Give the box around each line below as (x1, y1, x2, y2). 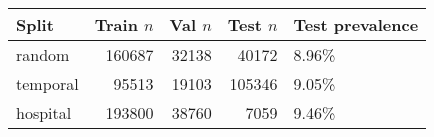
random (16, 43, 70, 66)
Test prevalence (293, 13, 419, 36)
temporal (16, 72, 79, 95)
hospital (16, 101, 72, 124)
